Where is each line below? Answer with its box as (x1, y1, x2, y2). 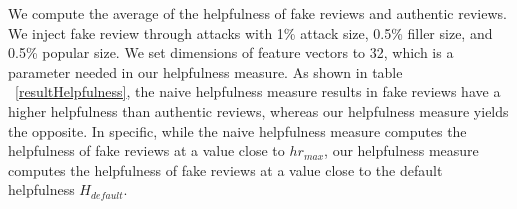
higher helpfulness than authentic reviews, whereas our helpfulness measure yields (8, 100, 509, 121)
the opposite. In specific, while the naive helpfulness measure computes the (8, 120, 467, 141)
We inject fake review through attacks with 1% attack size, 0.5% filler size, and (8, 22, 493, 43)
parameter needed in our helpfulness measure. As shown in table (8, 61, 403, 82)
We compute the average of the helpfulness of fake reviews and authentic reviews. (8, 3, 507, 23)
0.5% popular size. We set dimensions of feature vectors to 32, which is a (8, 42, 454, 63)
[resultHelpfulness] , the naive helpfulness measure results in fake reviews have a (15, 81, 501, 102)
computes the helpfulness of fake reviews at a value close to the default (8, 159, 443, 180)
